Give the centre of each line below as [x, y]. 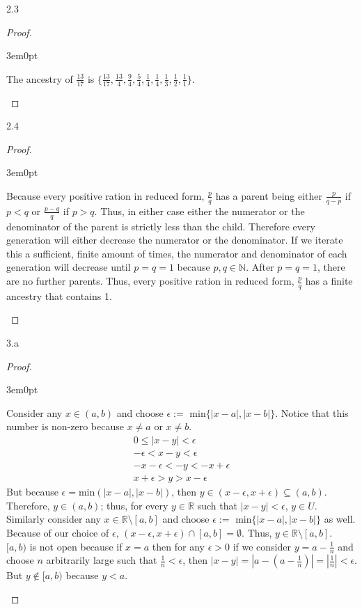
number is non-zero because [65, 426]
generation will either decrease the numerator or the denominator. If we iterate [175, 240]
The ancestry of [40, 78]
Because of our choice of [58, 532]
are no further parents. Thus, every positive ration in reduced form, [150, 281]
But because [32, 492]
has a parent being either [269, 195]
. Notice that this [312, 412]
